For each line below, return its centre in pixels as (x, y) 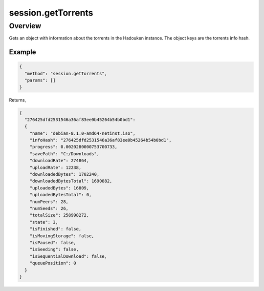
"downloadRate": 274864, (59, 161)
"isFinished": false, (55, 229)
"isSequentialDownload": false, (68, 256)
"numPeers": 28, (49, 202)
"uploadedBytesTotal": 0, (61, 195)
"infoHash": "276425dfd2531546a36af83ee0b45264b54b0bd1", (100, 140)
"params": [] (40, 80)
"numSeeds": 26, (49, 208)
